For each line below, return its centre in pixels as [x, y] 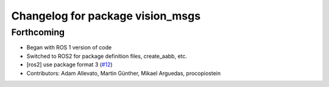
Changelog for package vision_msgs [106, 16]
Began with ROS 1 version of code [69, 47]
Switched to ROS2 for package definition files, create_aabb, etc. [107, 56]
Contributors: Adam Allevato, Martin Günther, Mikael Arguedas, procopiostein [124, 73]
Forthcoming [38, 32]
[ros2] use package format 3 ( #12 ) [69, 64]
